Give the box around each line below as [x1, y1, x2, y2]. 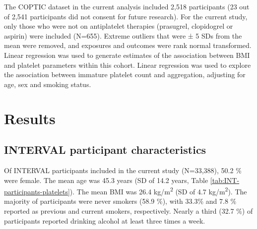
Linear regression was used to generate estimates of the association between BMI [4, 49, 250, 60]
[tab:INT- [210, 175, 240, 185]
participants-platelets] [4, 186, 70, 196]
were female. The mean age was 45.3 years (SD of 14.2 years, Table [4, 175, 208, 185]
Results [4, 108, 56, 128]
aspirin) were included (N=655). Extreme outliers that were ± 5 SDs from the [4, 30, 242, 41]
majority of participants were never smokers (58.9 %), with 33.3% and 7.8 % [4, 196, 237, 206]
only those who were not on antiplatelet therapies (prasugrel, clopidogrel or [4, 21, 233, 31]
